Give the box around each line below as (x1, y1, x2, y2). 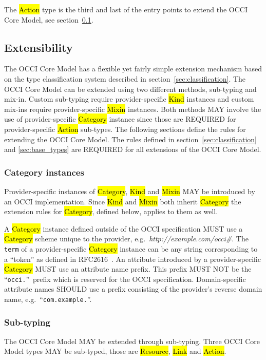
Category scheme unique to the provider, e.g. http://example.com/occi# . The (4, 233, 249, 244)
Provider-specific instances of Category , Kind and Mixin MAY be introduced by (4, 185, 255, 196)
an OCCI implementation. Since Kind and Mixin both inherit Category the (4, 196, 241, 206)
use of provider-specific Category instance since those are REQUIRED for (4, 113, 236, 124)
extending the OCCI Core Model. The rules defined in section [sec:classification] (4, 134, 257, 144)
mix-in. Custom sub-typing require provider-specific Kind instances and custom (4, 93, 254, 104)
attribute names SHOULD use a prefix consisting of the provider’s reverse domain (4, 283, 262, 294)
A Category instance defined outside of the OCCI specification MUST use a (4, 223, 243, 234)
